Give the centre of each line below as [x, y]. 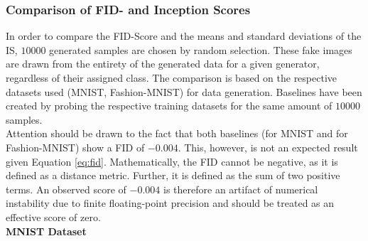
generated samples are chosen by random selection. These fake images [201, 49]
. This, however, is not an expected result [268, 147]
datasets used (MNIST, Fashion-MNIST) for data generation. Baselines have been [184, 91]
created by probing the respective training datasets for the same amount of [169, 106]
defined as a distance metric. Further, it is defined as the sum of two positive [173, 175]
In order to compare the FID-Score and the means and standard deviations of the [184, 36]
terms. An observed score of [66, 189]
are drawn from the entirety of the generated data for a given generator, [163, 64]
